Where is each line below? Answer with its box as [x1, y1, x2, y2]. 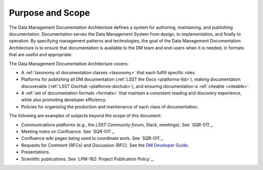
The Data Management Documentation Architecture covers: [9, 61, 129, 66]
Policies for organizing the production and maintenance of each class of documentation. [21, 104, 199, 109]
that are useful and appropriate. [9, 52, 73, 58]
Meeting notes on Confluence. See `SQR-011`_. [21, 128, 115, 134]
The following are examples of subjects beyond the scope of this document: [9, 113, 162, 119]
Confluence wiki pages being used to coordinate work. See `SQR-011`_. [21, 135, 164, 141]
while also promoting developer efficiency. [21, 97, 107, 103]
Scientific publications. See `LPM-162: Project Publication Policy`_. [21, 156, 154, 162]
